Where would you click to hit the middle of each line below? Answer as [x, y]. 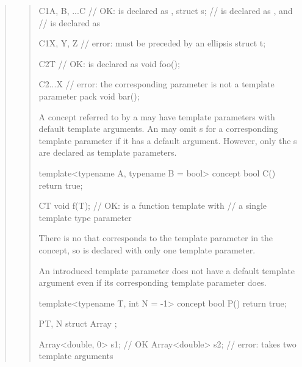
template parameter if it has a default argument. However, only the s [168, 140]
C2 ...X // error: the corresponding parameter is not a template [156, 84]
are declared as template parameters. [108, 152]
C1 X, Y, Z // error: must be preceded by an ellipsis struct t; [152, 43]
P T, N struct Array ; [78, 323]
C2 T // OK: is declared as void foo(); [109, 63]
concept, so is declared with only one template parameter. [147, 249]
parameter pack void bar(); [89, 96]
